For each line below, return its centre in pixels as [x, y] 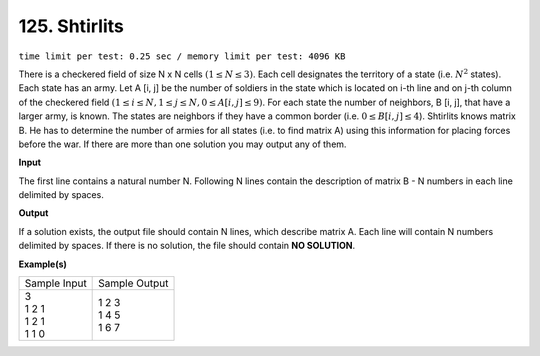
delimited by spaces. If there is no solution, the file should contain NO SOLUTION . [186, 246]
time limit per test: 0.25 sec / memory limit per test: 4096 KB [182, 56]
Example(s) [42, 264]
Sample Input [55, 283]
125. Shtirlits [71, 26]
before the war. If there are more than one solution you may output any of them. [182, 144]
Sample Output [133, 283]
